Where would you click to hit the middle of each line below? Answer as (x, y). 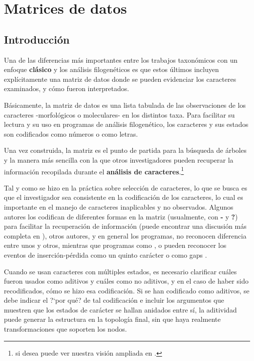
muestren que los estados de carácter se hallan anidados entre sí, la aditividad (120, 309)
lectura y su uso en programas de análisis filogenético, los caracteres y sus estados (126, 124)
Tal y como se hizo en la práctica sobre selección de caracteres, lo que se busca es (126, 187)
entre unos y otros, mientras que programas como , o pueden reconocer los (115, 245)
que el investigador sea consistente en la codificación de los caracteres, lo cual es (124, 197)
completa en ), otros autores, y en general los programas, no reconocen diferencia (125, 235)
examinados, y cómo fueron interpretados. (67, 88)
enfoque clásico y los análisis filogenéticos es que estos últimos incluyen (112, 69)
